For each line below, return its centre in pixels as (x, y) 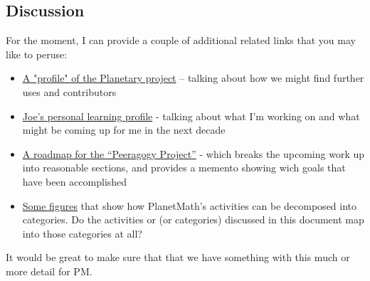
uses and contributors (69, 91)
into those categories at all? (82, 233)
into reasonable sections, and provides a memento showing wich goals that (184, 168)
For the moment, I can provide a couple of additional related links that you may (181, 40)
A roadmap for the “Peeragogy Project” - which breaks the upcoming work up (194, 153)
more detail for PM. (49, 271)
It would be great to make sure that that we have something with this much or (178, 257)
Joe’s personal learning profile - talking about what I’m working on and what (191, 116)
